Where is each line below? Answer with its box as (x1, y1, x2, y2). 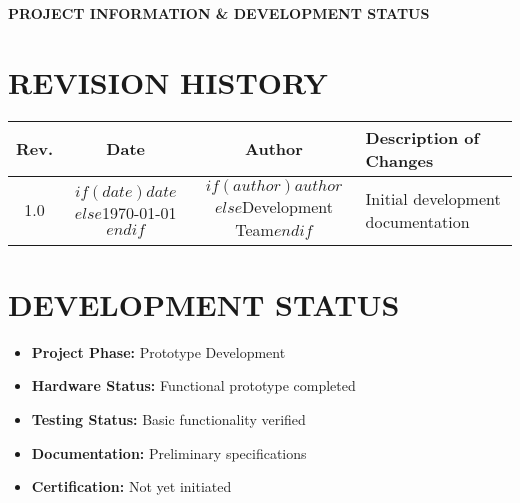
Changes (365, 148, 434, 172)
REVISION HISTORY (8, 61, 328, 102)
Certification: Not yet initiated (31, 476, 232, 497)
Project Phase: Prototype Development (31, 341, 286, 362)
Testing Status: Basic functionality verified (31, 409, 306, 430)
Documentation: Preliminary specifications (31, 442, 307, 463)
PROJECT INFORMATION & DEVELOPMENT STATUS (8, 3, 430, 23)
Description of (365, 125, 480, 149)
